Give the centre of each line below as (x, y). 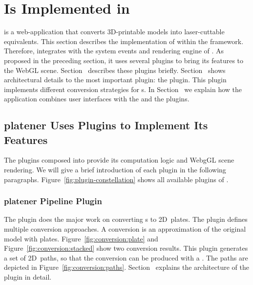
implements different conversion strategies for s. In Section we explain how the (123, 89)
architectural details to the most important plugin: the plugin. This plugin (115, 80)
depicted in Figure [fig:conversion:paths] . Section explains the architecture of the (126, 267)
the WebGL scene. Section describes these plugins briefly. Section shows (115, 70)
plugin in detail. (28, 277)
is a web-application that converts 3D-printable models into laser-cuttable (114, 32)
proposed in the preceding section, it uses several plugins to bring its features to (124, 60)
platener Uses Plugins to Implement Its (106, 125)
